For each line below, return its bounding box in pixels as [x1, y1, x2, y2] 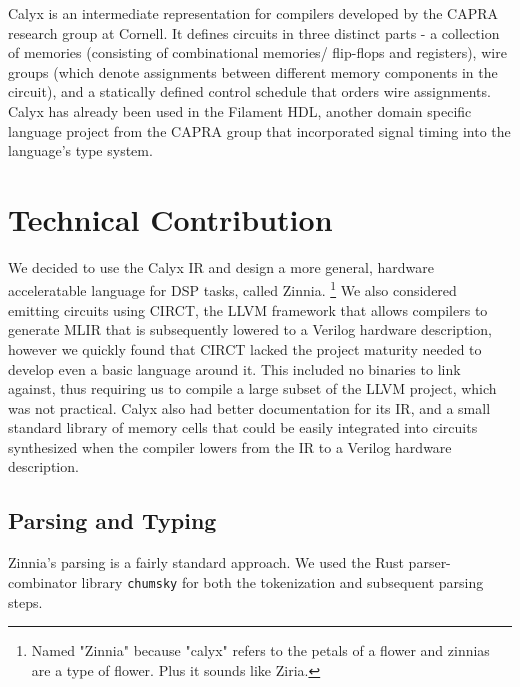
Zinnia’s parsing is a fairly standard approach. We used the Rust [8, 552, 404, 573]
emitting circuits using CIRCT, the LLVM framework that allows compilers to [8, 299, 488, 320]
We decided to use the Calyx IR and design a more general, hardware [8, 256, 434, 277]
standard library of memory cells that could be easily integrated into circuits [8, 417, 478, 438]
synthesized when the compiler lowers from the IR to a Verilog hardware [8, 436, 452, 457]
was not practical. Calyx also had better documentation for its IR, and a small [8, 397, 491, 418]
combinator [8, 571, 77, 592]
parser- [408, 552, 451, 573]
